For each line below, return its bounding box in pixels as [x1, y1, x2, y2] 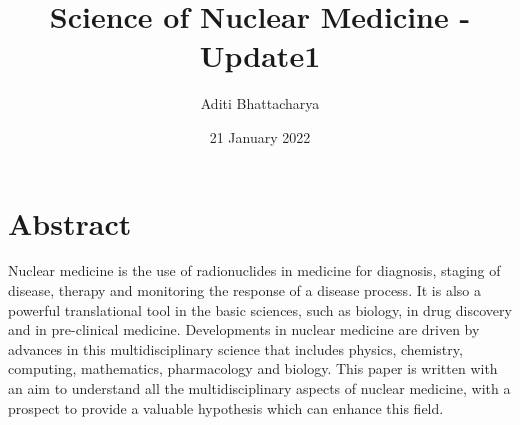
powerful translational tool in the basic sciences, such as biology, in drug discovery [8, 299, 512, 320]
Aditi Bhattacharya [200, 93, 320, 114]
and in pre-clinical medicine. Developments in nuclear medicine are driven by [8, 319, 480, 340]
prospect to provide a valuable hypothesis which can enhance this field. [8, 397, 444, 418]
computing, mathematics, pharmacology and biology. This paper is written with [8, 358, 498, 379]
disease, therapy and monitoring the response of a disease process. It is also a [8, 280, 481, 301]
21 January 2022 [209, 126, 311, 147]
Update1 [199, 35, 321, 76]
